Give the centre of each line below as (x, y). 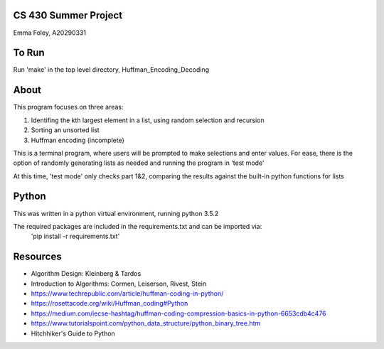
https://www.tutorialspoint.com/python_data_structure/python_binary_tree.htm (146, 323)
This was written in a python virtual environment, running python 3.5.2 (116, 213)
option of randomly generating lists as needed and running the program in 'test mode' (139, 163)
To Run (29, 53)
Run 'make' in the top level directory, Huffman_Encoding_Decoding (111, 70)
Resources (37, 257)
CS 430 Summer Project (68, 15)
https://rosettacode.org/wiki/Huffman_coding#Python (110, 304)
